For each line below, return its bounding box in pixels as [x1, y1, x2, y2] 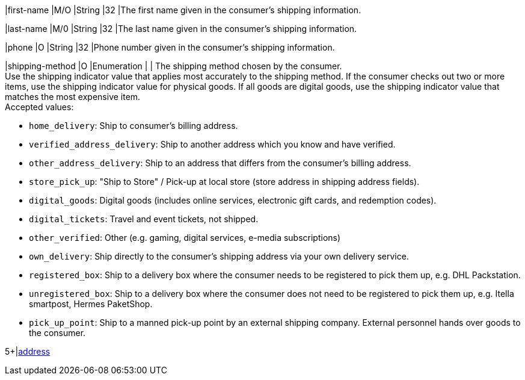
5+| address [5, 346, 51, 357]
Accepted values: [5, 102, 74, 112]
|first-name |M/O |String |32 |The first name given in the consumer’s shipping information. [5, 5, 361, 15]
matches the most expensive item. [5, 92, 141, 102]
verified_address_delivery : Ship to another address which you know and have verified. [29, 139, 396, 149]
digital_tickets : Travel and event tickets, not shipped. [29, 214, 259, 224]
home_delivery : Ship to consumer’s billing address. [29, 120, 238, 131]
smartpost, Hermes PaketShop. [29, 299, 153, 309]
